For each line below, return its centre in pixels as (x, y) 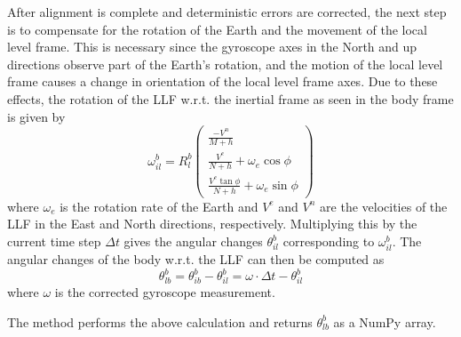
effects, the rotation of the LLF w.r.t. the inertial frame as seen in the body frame (230, 98)
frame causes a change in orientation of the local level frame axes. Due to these (223, 81)
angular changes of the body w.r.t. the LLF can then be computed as (196, 259)
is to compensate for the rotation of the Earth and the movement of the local (217, 29)
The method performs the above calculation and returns (160, 321)
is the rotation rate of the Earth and (159, 206)
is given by (36, 116)
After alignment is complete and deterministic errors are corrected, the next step (227, 12)
